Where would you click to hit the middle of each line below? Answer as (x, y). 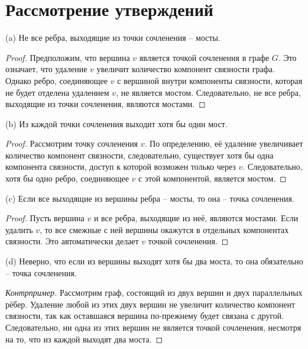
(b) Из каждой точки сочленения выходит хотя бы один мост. (116, 123)
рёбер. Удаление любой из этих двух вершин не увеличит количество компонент (150, 304)
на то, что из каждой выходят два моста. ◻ (84, 339)
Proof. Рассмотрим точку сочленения (72, 143)
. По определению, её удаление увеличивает (224, 143)
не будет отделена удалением (57, 92)
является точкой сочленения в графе (204, 57)
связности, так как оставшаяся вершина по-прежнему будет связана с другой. (145, 316)
